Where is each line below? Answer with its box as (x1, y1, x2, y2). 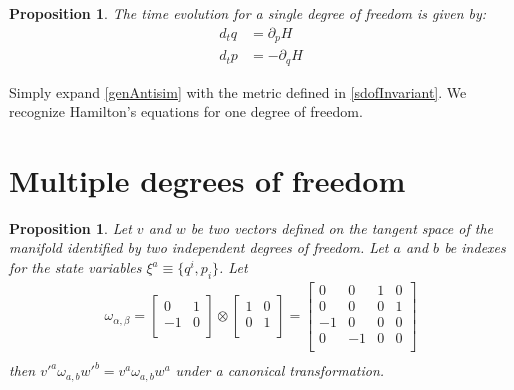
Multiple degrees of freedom (9, 159, 406, 200)
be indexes (444, 237, 506, 258)
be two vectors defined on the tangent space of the (190, 217, 494, 238)
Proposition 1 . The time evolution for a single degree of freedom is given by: (9, 3, 487, 23)
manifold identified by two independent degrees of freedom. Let (9, 237, 389, 258)
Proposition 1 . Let (9, 217, 132, 238)
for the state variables (9, 257, 142, 278)
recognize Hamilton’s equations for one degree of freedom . (9, 101, 363, 122)
